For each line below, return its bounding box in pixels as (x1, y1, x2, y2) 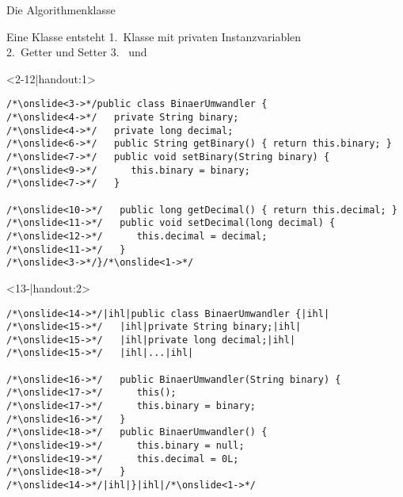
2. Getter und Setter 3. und (6, 44, 147, 60)
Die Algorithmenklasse (6, 2, 116, 17)
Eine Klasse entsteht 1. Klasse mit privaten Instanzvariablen (6, 28, 302, 44)
